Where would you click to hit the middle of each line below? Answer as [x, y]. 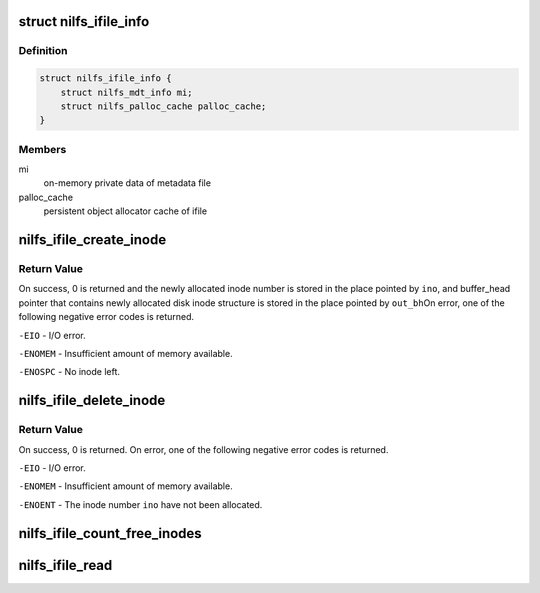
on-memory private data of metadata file [127, 183]
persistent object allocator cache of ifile [125, 211]
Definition [43, 51]
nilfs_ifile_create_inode [92, 240]
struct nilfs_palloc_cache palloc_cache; [163, 106]
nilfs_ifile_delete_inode [92, 400]
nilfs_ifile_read [65, 565]
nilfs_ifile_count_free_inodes [110, 533]
